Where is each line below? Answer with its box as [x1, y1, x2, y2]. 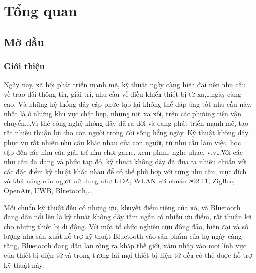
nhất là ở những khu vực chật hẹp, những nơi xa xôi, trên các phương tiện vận [4, 108, 241, 119]
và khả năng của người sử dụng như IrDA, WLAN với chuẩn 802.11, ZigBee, [4, 176, 235, 186]
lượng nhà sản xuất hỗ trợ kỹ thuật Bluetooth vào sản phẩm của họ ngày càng [4, 231, 242, 241]
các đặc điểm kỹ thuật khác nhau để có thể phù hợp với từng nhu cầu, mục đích [4, 166, 247, 176]
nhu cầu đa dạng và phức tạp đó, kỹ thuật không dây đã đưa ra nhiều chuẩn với [4, 156, 247, 167]
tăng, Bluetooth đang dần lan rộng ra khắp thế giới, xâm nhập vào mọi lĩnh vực [4, 240, 246, 250]
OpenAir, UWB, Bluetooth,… [4, 185, 93, 195]
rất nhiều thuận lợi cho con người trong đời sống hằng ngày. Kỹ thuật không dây [4, 127, 249, 138]
